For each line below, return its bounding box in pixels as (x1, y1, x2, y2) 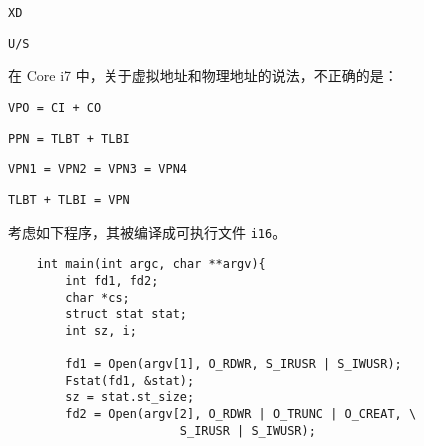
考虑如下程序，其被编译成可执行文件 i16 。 (8, 221, 287, 242)
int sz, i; (65, 323, 137, 338)
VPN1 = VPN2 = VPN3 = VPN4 (8, 162, 187, 177)
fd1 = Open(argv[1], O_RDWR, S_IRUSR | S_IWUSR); (65, 357, 402, 372)
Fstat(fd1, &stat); (65, 373, 195, 388)
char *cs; (65, 290, 130, 305)
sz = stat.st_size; (65, 390, 195, 405)
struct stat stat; (65, 307, 187, 322)
